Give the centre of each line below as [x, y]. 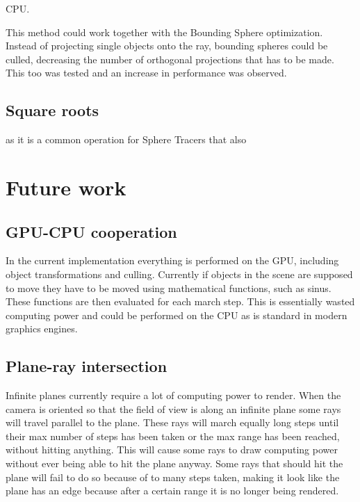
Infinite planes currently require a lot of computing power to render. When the [173, 395]
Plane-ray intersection [87, 366]
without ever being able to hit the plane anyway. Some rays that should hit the [174, 463]
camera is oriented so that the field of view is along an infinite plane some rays [173, 408]
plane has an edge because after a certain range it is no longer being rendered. [172, 491]
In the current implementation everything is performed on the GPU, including [172, 260]
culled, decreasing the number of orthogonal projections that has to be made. [170, 59]
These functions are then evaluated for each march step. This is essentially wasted [180, 301]
